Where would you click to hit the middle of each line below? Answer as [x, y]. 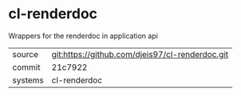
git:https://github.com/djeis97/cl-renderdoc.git [140, 54]
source [25, 54]
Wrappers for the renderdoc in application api [83, 36]
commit [26, 67]
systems [28, 80]
